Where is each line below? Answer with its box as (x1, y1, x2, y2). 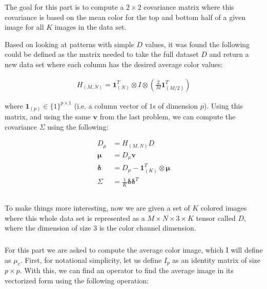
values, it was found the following (145, 38, 250, 49)
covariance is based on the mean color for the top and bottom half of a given (5, 11, 246, 22)
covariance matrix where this (143, 1, 234, 12)
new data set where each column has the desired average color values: (5, 58, 223, 69)
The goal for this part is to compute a (5, 1, 124, 12)
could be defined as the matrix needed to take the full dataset (5, 49, 199, 59)
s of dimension (153, 100, 198, 111)
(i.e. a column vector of (74, 100, 147, 111)
